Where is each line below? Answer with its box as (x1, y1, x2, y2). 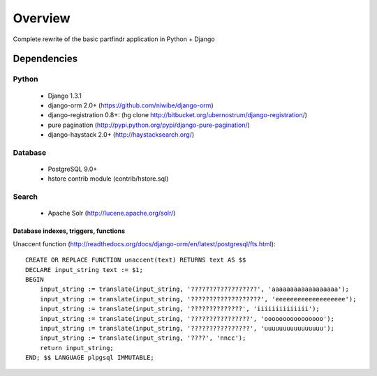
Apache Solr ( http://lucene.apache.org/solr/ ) (47, 209, 176, 218)
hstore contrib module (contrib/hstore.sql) (47, 174, 169, 183)
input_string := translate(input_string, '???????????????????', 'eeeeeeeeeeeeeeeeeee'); (39, 295, 357, 303)
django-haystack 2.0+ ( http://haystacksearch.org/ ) (47, 130, 195, 139)
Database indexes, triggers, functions (13, 227, 126, 235)
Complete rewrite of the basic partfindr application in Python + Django (13, 35, 216, 43)
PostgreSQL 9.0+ (47, 165, 98, 174)
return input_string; (39, 344, 114, 352)
